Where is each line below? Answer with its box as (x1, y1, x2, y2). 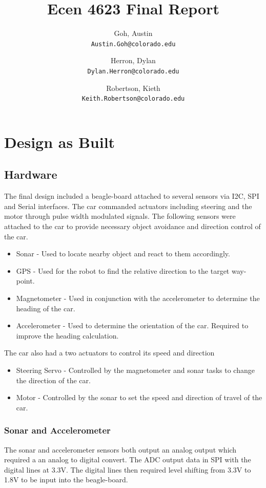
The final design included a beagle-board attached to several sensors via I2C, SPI (4, 191, 259, 201)
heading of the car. (16, 303, 75, 313)
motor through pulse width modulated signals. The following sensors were (4, 211, 236, 221)
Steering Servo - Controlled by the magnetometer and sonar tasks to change (16, 364, 255, 375)
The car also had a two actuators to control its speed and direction (4, 347, 215, 358)
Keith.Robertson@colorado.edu (81, 95, 185, 103)
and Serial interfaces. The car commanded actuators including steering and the (4, 200, 252, 211)
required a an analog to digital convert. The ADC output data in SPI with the (4, 454, 251, 465)
